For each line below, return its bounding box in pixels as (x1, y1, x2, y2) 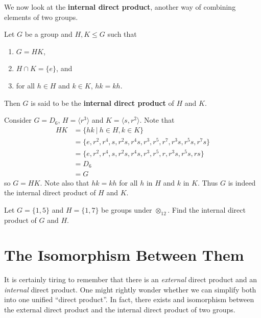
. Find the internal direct (168, 204, 246, 215)
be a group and (25, 29, 73, 39)
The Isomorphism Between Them (4, 244, 244, 265)
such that (107, 29, 137, 39)
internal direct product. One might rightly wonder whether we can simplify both (4, 284, 256, 294)
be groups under (101, 204, 152, 215)
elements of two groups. (4, 11, 78, 22)
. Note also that (40, 177, 89, 188)
